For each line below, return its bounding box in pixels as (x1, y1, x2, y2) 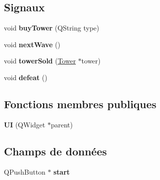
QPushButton (4, 166, 46, 177)
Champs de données (4, 143, 107, 158)
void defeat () (4, 72, 47, 82)
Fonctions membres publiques (4, 96, 157, 111)
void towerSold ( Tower (4, 56, 76, 66)
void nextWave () (4, 39, 61, 49)
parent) (50, 119, 73, 129)
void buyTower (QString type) (4, 23, 99, 33)
